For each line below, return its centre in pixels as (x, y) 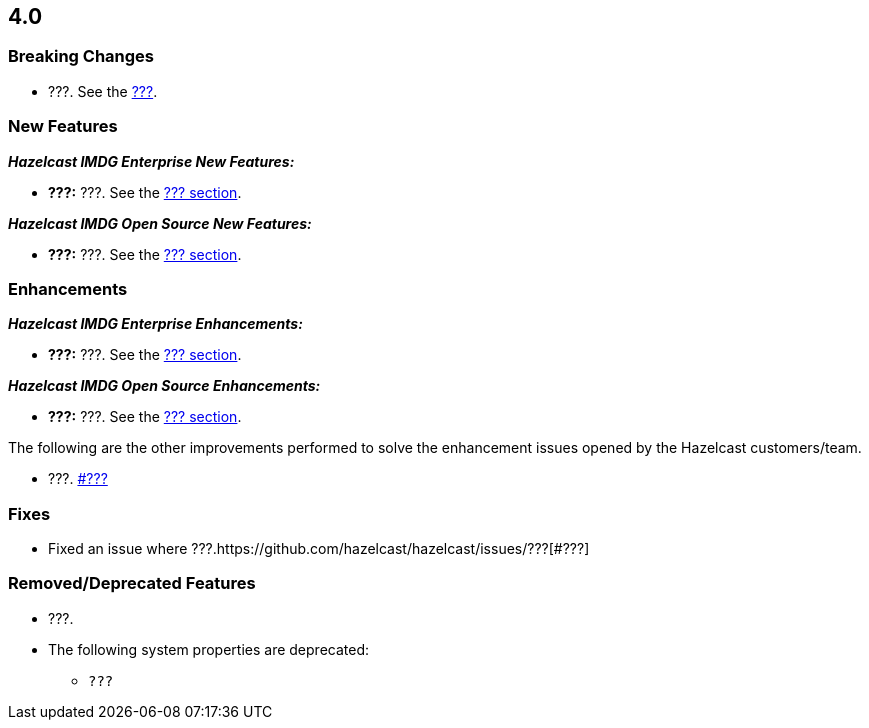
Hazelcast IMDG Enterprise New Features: (151, 161)
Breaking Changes (81, 56)
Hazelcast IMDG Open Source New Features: (160, 223)
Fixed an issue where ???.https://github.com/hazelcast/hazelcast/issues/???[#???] (319, 549)
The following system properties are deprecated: (209, 649)
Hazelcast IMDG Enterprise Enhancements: (155, 324)
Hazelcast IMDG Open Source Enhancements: (164, 386)
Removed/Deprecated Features (132, 583)
